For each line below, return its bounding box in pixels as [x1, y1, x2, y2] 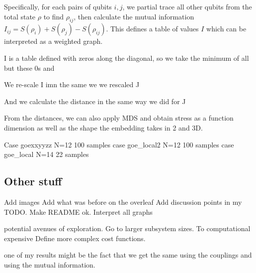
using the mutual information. [4, 259, 95, 270]
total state [4, 11, 36, 21]
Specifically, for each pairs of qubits [4, 1, 112, 11]
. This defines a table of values [106, 23, 199, 34]
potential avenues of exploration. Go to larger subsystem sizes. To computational [4, 223, 251, 234]
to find [43, 11, 64, 21]
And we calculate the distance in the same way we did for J [4, 96, 186, 106]
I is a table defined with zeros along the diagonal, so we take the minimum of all [4, 52, 249, 63]
